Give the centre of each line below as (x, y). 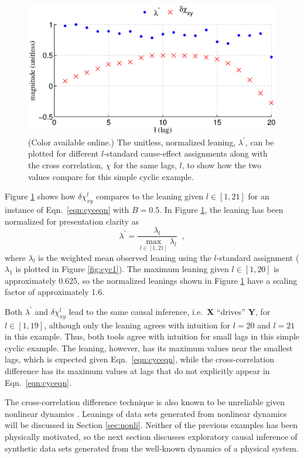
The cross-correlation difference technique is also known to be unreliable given (145, 402)
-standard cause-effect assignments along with (186, 153)
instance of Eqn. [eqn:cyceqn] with (67, 210)
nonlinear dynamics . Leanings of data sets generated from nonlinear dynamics (146, 413)
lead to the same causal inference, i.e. (136, 311)
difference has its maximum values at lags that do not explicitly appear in (137, 371)
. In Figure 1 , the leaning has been (221, 210)
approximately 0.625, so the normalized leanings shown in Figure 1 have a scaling (151, 280)
